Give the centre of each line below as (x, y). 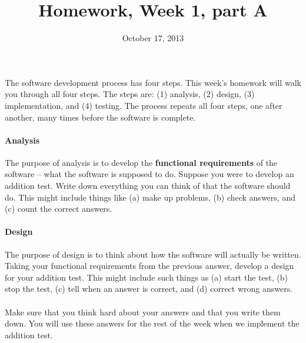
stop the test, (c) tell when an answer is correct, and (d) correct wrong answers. (149, 289)
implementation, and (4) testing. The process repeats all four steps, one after (144, 105)
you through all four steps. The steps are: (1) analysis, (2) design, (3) (130, 94)
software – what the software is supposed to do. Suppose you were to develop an (149, 174)
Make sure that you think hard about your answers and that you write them (143, 312)
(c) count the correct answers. (59, 209)
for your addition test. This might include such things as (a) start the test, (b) (146, 277)
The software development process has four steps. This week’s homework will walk (153, 82)
